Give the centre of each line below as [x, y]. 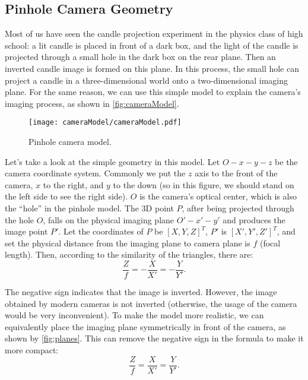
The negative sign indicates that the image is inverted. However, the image [141, 292]
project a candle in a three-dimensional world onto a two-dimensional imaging [147, 80]
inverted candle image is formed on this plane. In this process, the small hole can [152, 68]
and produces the [254, 219]
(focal [270, 243]
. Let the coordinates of [101, 231]
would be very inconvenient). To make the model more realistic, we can [134, 315]
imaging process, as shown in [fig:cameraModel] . [92, 103]
